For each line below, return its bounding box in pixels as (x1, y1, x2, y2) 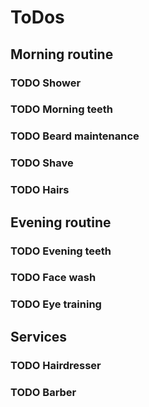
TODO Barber (10, 385, 77, 399)
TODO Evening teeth (10, 244, 112, 258)
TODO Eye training (10, 297, 102, 311)
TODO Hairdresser (10, 358, 102, 372)
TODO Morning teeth (10, 102, 113, 116)
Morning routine (10, 46, 114, 63)
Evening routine (10, 214, 112, 231)
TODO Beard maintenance (10, 129, 140, 143)
